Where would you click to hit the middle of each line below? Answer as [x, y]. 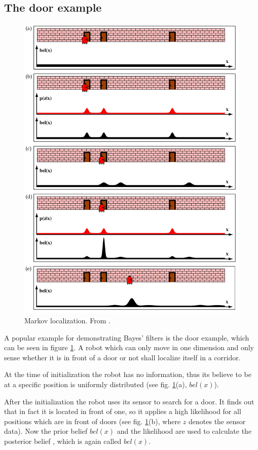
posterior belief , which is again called [63, 441]
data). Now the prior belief [46, 431]
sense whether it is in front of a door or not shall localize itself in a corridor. [122, 357]
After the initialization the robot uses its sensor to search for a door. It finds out [129, 401]
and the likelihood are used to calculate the [184, 431]
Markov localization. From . [67, 321]
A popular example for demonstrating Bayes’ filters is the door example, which [127, 337]
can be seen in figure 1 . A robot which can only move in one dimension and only [129, 347]
